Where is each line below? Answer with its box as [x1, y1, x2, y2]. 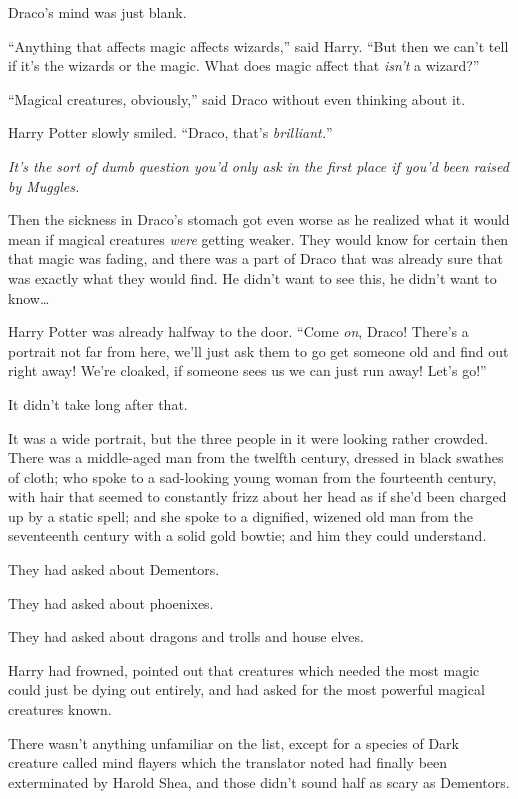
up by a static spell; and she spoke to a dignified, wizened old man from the [8, 505, 474, 526]
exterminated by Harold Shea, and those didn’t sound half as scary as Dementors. [8, 771, 510, 792]
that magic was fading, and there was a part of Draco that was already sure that [8, 248, 503, 269]
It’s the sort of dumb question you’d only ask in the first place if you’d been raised [8, 155, 509, 176]
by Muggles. [8, 175, 80, 196]
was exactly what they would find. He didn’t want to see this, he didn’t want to [8, 267, 497, 288]
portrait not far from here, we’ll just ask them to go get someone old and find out [8, 340, 509, 361]
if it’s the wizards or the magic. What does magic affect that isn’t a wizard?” [8, 55, 480, 76]
